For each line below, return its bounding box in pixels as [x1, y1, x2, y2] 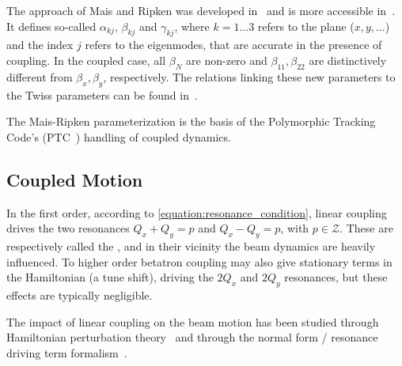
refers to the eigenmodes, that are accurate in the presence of [85, 36, 382, 53]
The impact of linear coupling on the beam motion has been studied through [6, 313, 379, 330]
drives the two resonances [6, 220, 130, 236]
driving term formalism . [6, 344, 127, 360]
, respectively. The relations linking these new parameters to [103, 68, 396, 85]
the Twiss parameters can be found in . [6, 86, 198, 103]
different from [6, 68, 73, 85]
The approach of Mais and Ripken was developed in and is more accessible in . [6, 2, 396, 18]
